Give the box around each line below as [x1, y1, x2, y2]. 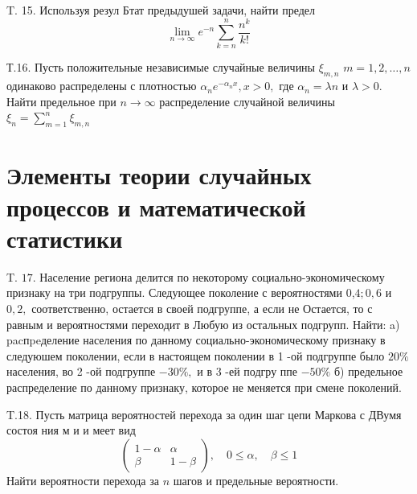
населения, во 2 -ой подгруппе [6, 363, 156, 380]
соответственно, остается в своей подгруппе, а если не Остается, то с [31, 299, 373, 316]
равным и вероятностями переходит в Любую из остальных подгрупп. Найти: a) [6, 315, 400, 332]
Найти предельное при [6, 93, 117, 109]
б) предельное [333, 363, 403, 380]
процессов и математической [6, 190, 306, 223]
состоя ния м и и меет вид [6, 422, 136, 438]
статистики [6, 221, 123, 254]
